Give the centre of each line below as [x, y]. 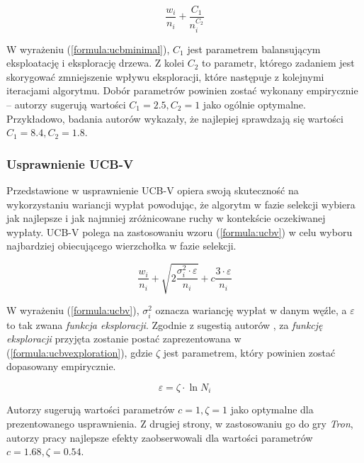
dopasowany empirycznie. [61, 366]
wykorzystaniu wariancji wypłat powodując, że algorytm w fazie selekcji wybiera [181, 204]
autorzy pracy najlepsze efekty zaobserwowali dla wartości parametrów [160, 437]
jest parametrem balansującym [254, 49]
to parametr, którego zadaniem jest [278, 63]
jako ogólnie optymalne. [254, 104]
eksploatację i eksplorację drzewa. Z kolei [96, 63]
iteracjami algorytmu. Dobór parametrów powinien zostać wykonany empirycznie [182, 90]
